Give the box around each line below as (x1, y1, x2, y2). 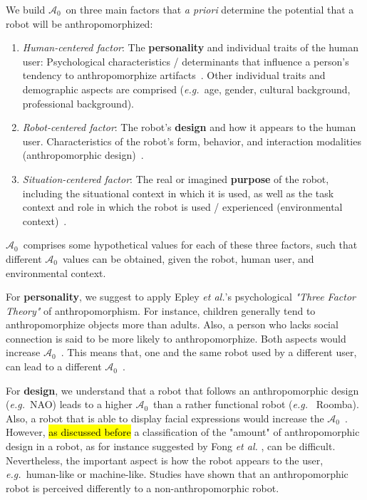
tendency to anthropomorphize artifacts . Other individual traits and (22, 68, 326, 83)
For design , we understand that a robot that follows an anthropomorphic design (6, 382, 359, 397)
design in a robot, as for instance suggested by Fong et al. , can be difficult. (6, 439, 336, 454)
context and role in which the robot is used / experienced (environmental (22, 199, 343, 214)
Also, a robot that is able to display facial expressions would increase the (6, 410, 324, 425)
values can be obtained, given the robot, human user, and (62, 251, 314, 266)
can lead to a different (6, 359, 102, 374)
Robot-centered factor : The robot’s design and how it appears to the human (22, 120, 356, 135)
